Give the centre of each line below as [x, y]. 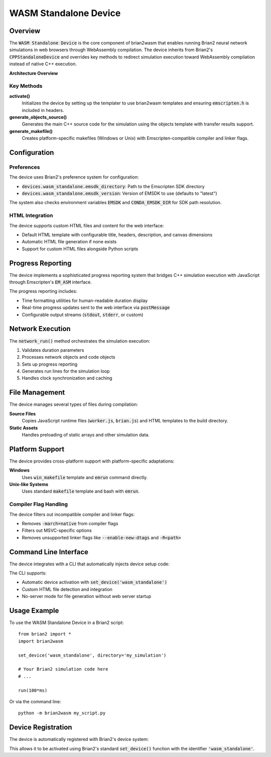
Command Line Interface [49, 552]
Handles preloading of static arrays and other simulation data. [86, 434]
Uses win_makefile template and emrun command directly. [85, 477]
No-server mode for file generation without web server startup [87, 596]
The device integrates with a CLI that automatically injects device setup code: [90, 564]
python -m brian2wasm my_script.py [62, 713]
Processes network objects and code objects [69, 357]
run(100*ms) [33, 690]
